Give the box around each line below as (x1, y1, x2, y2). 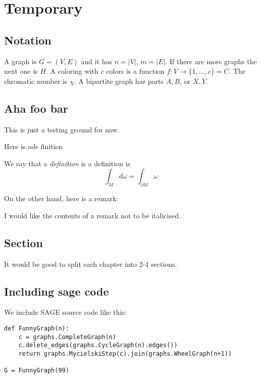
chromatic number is (4, 75, 68, 86)
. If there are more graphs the (165, 56, 257, 66)
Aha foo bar (4, 100, 68, 116)
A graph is (4, 56, 37, 66)
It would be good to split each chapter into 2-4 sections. (4, 258, 177, 269)
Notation (4, 32, 51, 48)
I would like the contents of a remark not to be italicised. (4, 210, 181, 220)
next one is (4, 66, 38, 76)
